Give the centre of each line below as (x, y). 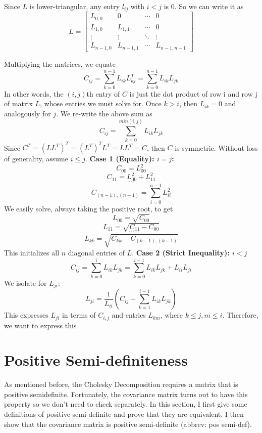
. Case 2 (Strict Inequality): (181, 252)
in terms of (79, 315)
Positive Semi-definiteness (96, 360)
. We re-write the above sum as (104, 113)
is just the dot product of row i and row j (193, 93)
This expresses (26, 315)
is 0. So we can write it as (204, 6)
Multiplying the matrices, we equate (60, 63)
